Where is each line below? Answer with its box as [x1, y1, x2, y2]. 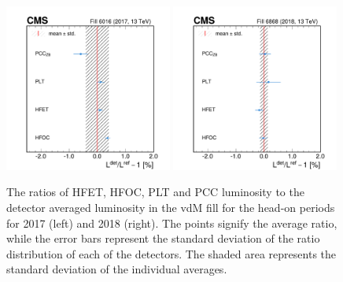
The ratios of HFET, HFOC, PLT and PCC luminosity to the [6, 184, 304, 200]
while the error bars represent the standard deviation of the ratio [6, 230, 320, 247]
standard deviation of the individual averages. [6, 261, 227, 277]
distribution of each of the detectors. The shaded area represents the [6, 245, 337, 262]
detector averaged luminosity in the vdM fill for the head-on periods [6, 199, 335, 215]
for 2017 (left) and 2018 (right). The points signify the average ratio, [6, 214, 337, 231]
